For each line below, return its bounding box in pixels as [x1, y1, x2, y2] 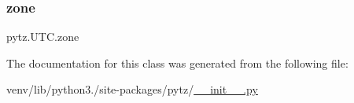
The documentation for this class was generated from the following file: [6, 54, 348, 71]
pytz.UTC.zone [6, 28, 79, 45]
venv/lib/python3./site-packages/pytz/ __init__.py [6, 81, 258, 97]
